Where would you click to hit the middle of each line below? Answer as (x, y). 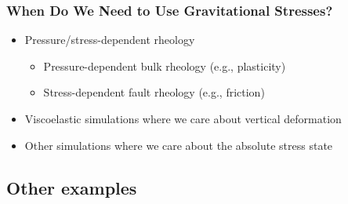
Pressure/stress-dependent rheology (110, 40)
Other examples (72, 187)
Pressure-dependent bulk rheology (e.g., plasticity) (165, 66)
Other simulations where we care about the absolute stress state (179, 145)
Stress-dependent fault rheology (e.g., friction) (154, 92)
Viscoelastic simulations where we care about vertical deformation (183, 118)
